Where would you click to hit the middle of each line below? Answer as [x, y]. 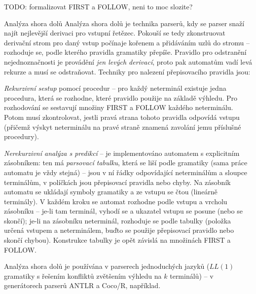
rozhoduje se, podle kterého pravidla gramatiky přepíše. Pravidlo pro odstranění [125, 52]
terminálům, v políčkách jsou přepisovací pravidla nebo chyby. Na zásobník [117, 182]
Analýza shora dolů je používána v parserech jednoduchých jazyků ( [107, 266]
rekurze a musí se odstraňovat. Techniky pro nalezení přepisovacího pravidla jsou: [127, 71]
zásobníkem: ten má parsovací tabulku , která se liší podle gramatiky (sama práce [126, 163]
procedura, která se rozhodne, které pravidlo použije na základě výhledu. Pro [121, 97]
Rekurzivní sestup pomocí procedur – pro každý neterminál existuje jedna [115, 88]
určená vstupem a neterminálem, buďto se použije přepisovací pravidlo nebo [119, 230]
